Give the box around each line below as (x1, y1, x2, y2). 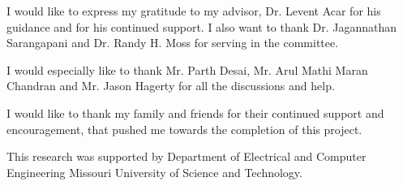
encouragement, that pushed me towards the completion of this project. (6, 120, 362, 137)
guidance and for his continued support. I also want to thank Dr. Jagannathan (6, 18, 397, 35)
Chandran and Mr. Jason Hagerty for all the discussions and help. (6, 77, 335, 94)
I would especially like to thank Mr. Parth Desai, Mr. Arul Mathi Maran (6, 61, 368, 78)
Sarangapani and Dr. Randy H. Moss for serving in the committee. (6, 34, 339, 51)
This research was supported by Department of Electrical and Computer (6, 148, 367, 165)
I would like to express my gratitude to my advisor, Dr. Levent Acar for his (6, 2, 381, 19)
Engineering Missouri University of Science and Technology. (6, 163, 302, 180)
